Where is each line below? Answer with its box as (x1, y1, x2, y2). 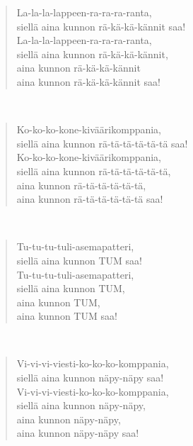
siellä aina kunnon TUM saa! (16, 252, 142, 267)
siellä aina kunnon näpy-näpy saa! (16, 370, 164, 385)
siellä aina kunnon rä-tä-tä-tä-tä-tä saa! (16, 135, 188, 150)
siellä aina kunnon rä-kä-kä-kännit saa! (16, 18, 186, 33)
